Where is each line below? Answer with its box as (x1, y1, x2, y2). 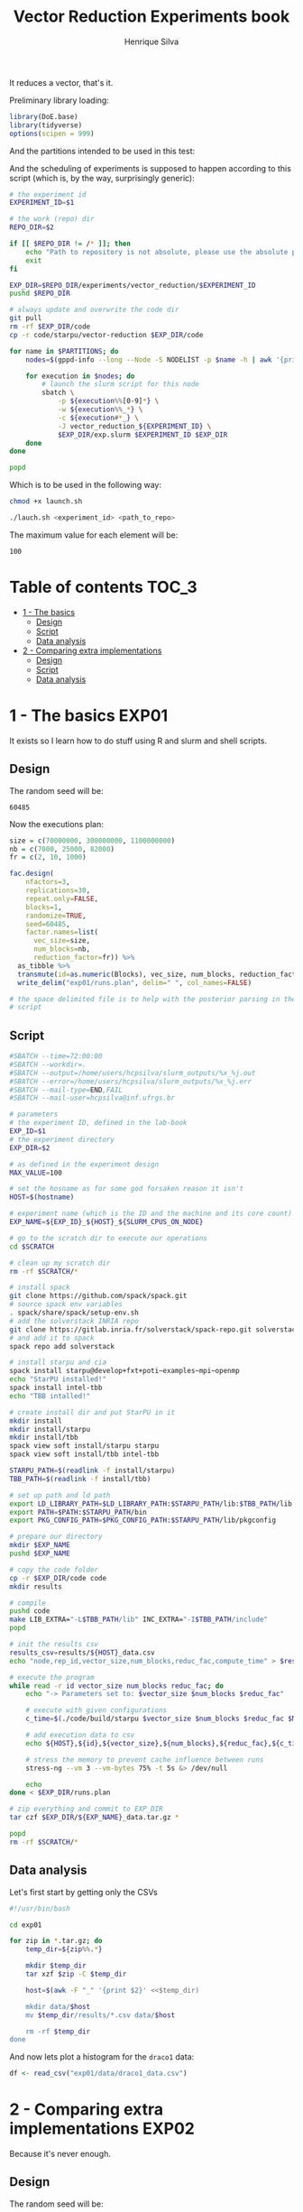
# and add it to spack (9, 1333, 95, 1342)
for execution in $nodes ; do (25, 372, 135, 381)
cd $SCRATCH (9, 1242, 54, 1251)
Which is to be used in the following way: (9, 480, 162, 491)
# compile (9, 1599, 47, 1608)
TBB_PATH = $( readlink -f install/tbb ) (9, 1474, 151, 1483)
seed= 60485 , (25, 919, 70, 928)
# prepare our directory (9, 1532, 103, 1542)
